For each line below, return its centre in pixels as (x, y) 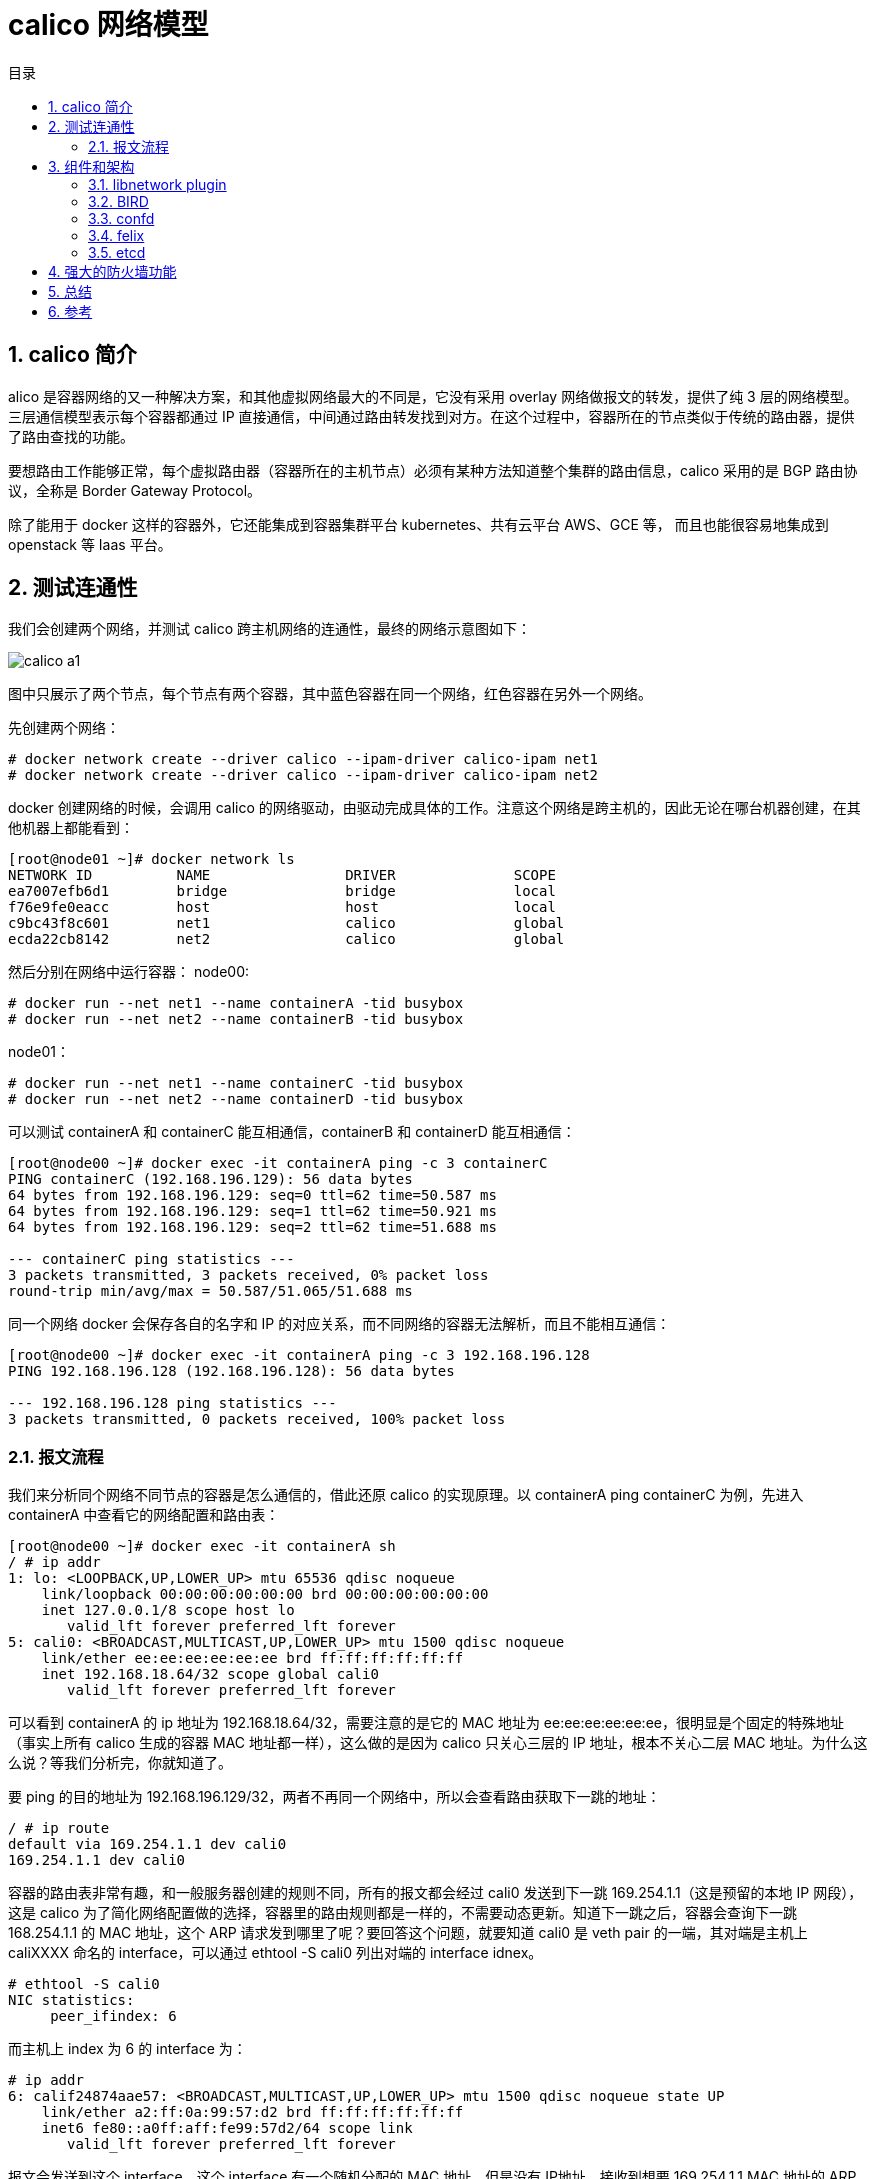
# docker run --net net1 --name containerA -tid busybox (236, 1003)
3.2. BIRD (118, 201)
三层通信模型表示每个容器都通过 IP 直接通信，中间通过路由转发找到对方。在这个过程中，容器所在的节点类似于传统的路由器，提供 (431, 416)
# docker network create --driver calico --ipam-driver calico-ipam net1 (303, 759)
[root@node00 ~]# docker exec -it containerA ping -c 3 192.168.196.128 (299, 1355)
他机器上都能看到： (71, 828)
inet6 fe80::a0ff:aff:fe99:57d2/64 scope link (227, 2128)
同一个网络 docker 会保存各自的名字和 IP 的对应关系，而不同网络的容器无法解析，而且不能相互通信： (339, 1324)
